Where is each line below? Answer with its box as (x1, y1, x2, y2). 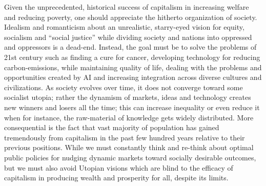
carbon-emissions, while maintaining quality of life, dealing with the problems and (4, 61, 262, 72)
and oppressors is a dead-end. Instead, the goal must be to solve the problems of (4, 42, 257, 52)
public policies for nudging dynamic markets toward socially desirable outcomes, (4, 152, 256, 162)
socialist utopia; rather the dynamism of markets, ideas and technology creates (4, 92, 251, 102)
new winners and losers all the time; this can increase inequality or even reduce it (4, 101, 260, 112)
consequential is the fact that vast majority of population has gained (4, 122, 219, 133)
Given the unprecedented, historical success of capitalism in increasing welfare (4, 2, 249, 12)
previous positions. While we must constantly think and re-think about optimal (4, 142, 254, 153)
